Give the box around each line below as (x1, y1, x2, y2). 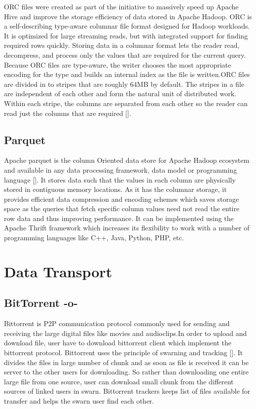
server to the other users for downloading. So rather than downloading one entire (4, 367, 249, 377)
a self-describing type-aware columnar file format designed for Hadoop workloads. (4, 21, 250, 31)
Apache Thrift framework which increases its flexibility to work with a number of (4, 223, 250, 233)
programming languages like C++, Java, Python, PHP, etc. (4, 232, 184, 243)
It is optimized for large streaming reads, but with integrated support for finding (4, 30, 248, 40)
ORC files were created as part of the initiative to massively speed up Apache (4, 1, 239, 11)
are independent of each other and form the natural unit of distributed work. (4, 88, 236, 99)
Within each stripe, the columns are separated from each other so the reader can (4, 98, 248, 108)
